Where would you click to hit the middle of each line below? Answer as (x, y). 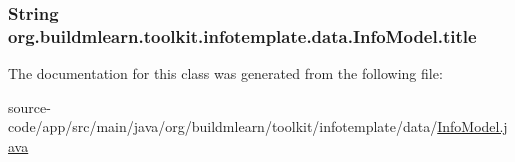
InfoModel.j (472, 126)
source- (29, 106)
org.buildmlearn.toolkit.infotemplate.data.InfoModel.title (242, 35)
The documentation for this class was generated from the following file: (225, 73)
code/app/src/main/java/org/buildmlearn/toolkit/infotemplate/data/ (223, 126)
